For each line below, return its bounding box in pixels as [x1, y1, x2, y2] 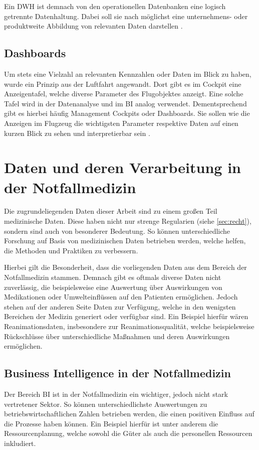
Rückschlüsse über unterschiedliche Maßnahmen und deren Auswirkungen [4, 331, 230, 341]
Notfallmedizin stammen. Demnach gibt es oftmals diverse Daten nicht [4, 272, 221, 282]
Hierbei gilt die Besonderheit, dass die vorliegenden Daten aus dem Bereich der [4, 262, 247, 272]
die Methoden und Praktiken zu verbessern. [4, 245, 138, 255]
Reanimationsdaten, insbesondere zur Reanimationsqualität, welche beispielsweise [4, 321, 254, 331]
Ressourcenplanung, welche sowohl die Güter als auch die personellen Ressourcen [4, 428, 252, 438]
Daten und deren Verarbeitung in [4, 157, 241, 178]
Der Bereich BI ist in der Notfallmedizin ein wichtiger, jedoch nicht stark [4, 388, 228, 399]
